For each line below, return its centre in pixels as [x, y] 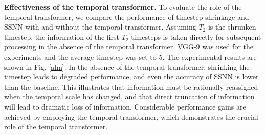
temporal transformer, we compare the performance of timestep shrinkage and [127, 17]
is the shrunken [232, 27]
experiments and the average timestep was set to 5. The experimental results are [130, 56]
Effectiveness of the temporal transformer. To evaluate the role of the [123, 7]
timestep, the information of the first [62, 36]
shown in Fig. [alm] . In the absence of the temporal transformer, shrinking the [127, 66]
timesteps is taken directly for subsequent [196, 36]
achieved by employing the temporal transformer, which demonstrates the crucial [131, 116]
